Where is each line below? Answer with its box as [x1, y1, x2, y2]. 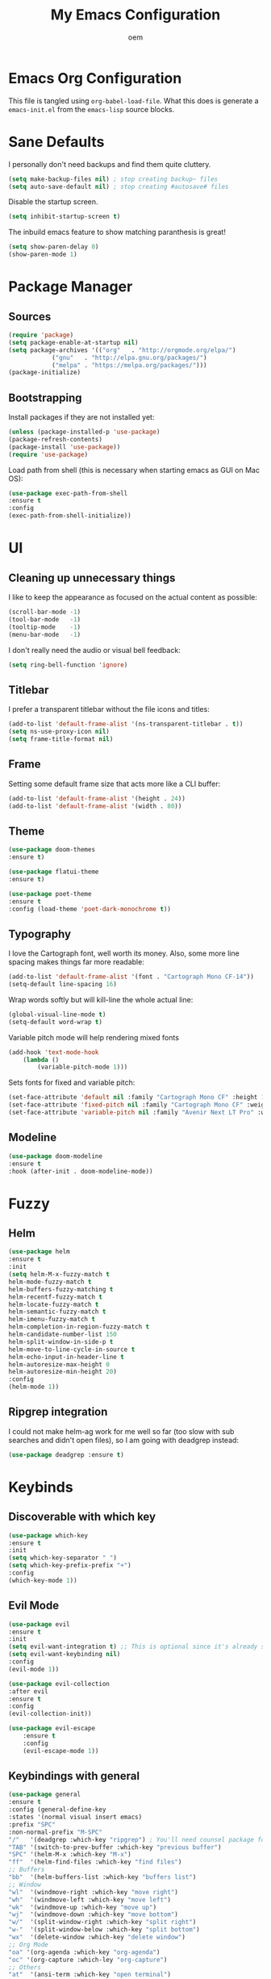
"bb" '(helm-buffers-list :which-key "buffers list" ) [8, 1873, 197, 1881]
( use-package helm [8, 1248, 70, 1256]
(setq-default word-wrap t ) [8, 1018, 103, 1026]
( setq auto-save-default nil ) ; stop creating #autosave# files [8, 182, 229, 190]
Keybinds [8, 1478, 74, 1496]
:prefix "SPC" [8, 1820, 56, 1829]
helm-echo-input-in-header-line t [8, 1353, 125, 1361]
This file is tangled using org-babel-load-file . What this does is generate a [8, 95, 260, 106]
